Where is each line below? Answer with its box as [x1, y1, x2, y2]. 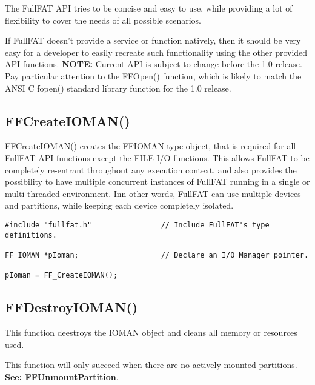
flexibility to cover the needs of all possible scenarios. [5, 13, 202, 26]
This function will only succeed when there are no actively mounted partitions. [5, 358, 297, 371]
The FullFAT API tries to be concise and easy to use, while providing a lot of [5, 2, 293, 14]
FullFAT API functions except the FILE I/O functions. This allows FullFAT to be [5, 151, 310, 164]
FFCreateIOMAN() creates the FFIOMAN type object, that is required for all [5, 139, 296, 152]
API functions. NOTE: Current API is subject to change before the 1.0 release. [5, 58, 302, 70]
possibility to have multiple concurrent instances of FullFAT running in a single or [5, 175, 310, 188]
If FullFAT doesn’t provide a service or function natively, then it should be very [5, 34, 301, 47]
